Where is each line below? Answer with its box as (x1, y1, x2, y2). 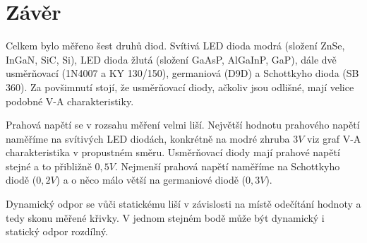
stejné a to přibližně (6, 158, 92, 173)
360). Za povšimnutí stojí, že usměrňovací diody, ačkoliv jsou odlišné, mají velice (6, 79, 354, 94)
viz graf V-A (307, 131, 361, 146)
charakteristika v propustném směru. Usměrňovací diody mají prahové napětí (6, 145, 340, 160)
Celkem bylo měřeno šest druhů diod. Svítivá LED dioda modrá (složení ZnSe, (6, 38, 345, 53)
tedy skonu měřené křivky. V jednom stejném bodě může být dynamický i (6, 210, 325, 225)
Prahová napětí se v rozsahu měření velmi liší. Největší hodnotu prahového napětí (6, 117, 360, 132)
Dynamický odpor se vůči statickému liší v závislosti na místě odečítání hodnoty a (6, 196, 361, 211)
